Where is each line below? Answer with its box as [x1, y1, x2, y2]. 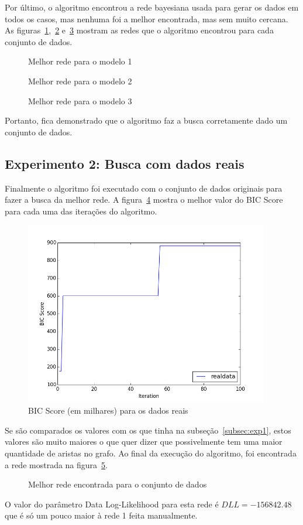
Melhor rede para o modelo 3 [28, 94, 132, 107]
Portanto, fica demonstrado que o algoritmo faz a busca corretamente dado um [5, 114, 288, 127]
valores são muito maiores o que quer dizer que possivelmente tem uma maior [5, 435, 283, 448]
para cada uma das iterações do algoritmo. [5, 204, 157, 217]
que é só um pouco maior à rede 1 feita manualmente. [5, 509, 198, 521]
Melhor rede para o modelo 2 [28, 74, 132, 87]
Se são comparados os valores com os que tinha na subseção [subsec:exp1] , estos [5, 424, 291, 436]
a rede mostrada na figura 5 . [5, 458, 108, 471]
